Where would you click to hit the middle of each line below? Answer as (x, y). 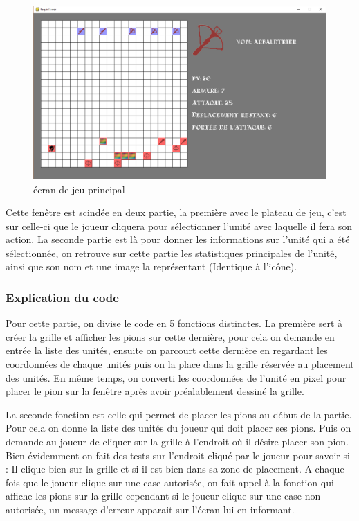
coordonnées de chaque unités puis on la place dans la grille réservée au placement (180, 364)
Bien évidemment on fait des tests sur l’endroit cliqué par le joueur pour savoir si (178, 455)
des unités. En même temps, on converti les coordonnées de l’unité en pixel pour (176, 377)
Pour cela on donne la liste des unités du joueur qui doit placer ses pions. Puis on (178, 428)
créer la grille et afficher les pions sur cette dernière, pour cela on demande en (170, 336)
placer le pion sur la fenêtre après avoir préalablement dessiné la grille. (155, 391)
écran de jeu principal (79, 189)
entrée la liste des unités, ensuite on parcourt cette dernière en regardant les (167, 350)
